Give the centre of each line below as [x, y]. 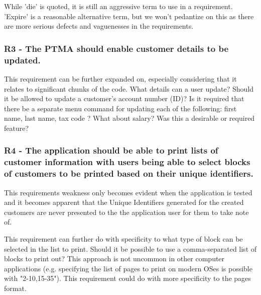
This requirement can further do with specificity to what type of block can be [123, 238]
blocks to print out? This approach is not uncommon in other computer [114, 259]
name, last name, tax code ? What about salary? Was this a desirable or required [129, 118]
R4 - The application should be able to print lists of [111, 150]
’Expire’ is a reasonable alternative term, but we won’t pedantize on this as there [129, 16]
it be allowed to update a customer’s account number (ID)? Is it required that [124, 98]
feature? [17, 128]
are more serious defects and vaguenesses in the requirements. [99, 26]
